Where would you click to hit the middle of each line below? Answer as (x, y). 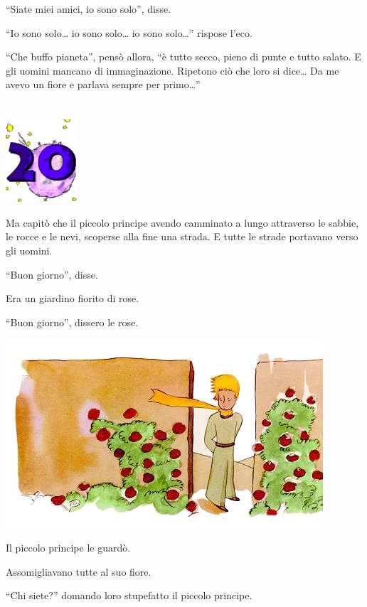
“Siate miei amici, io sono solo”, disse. (89, 9)
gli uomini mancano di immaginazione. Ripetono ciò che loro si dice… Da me (172, 70)
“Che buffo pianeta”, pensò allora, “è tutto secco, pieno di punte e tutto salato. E (183, 57)
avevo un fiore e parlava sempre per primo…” (103, 84)
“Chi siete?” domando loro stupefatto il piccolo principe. (129, 595)
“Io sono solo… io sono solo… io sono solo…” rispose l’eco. (129, 32)
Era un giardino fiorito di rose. (73, 298)
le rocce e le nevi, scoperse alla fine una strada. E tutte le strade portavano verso (182, 236)
